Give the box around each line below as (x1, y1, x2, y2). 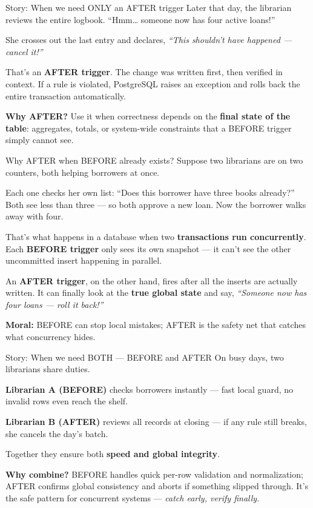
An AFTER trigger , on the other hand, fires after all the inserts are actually (5, 274, 298, 287)
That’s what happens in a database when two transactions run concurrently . (5, 230, 306, 242)
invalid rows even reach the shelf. (5, 395, 128, 407)
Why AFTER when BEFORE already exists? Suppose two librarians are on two (5, 153, 303, 166)
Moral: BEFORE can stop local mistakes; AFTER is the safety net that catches (5, 318, 306, 331)
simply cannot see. (5, 133, 74, 146)
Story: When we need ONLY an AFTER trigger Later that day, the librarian (5, 1, 292, 13)
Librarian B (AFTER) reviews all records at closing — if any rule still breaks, (5, 415, 307, 428)
